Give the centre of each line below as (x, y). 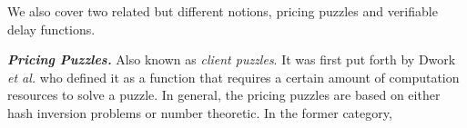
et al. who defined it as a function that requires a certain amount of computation (233, 77)
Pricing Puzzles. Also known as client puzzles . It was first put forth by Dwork (232, 59)
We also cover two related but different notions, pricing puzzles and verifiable (223, 11)
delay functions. (51, 29)
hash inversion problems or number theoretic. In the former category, (200, 112)
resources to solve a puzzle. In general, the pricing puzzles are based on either (224, 95)
